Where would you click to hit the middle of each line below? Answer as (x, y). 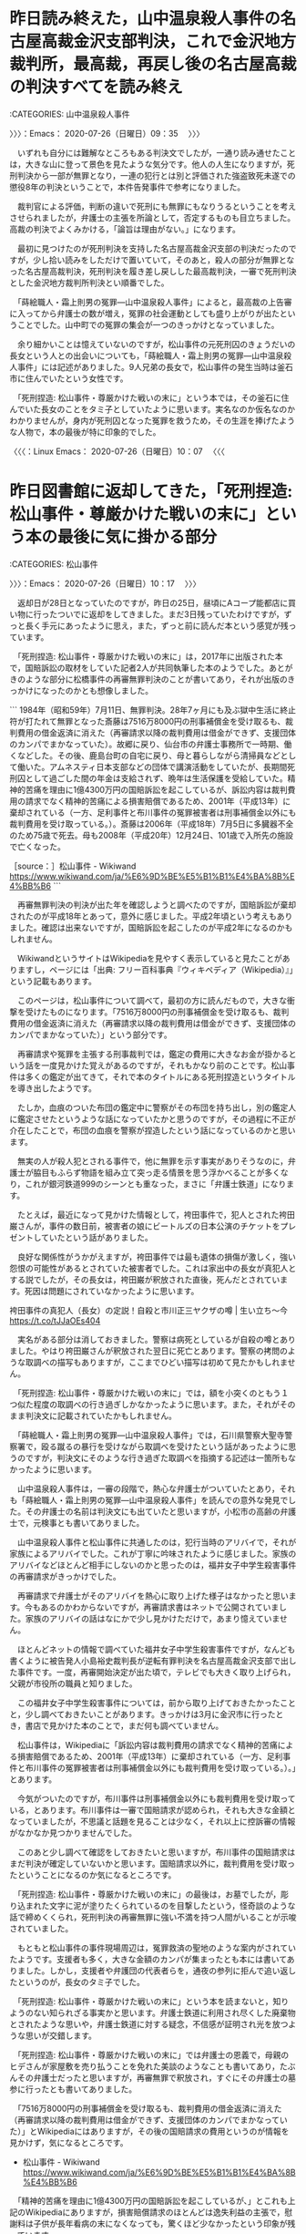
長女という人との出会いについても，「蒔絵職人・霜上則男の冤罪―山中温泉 (147, 355)
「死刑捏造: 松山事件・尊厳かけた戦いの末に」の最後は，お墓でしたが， (149, 1894)
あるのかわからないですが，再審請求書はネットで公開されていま (160, 1607)
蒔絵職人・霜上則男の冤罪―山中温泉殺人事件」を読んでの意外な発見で (157, 1499)
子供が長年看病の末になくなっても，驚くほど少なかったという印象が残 (164, 2223)
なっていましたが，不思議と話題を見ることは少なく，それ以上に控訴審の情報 (153, 1821)
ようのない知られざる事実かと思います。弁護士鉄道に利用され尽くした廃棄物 (153, 2013)
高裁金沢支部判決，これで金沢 (153, 41)
